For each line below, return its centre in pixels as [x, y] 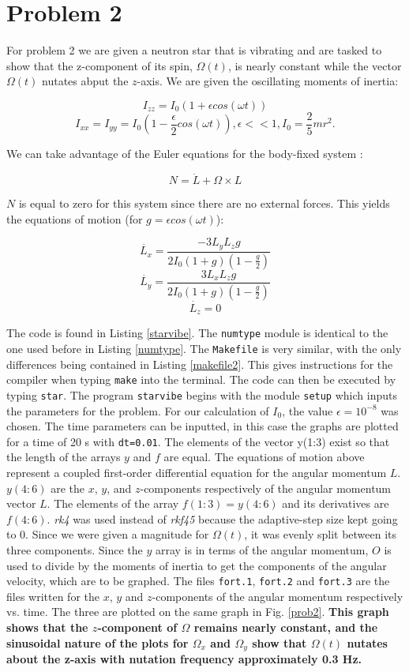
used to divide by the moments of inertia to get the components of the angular [197, 565]
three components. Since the [75, 549]
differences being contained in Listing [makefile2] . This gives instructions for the [200, 364]
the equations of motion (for [75, 218]
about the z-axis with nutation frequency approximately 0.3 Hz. [184, 658]
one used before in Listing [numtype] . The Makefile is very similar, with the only [204, 348]
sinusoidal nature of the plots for [98, 642]
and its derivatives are [336, 503]
